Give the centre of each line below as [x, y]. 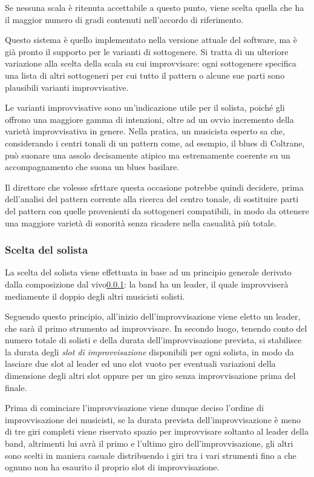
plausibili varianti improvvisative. [67, 87]
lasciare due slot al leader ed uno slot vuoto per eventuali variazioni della [140, 364]
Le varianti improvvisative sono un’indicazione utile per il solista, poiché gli [145, 107]
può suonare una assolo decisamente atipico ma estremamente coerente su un [148, 155]
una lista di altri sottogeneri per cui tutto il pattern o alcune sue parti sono [145, 75]
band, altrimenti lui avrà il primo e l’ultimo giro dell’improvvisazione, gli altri [149, 443]
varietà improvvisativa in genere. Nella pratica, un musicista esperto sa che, [145, 131]
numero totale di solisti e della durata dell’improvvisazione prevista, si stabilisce [153, 340]
